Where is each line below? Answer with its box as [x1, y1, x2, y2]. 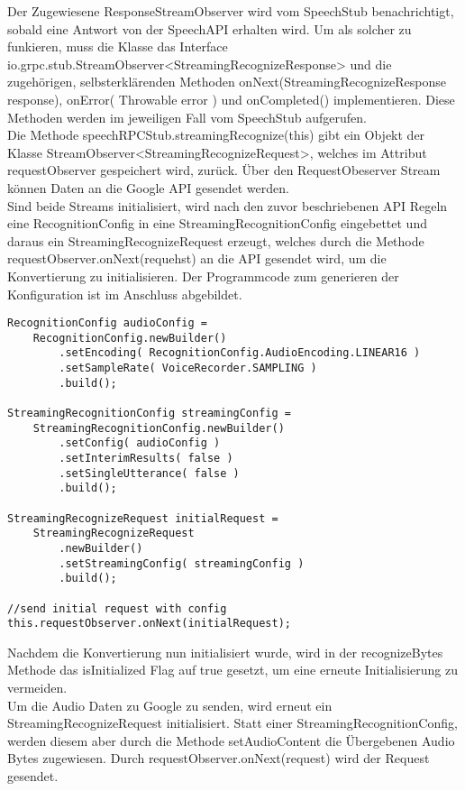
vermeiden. [7, 678, 68, 697]
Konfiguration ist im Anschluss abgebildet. [7, 284, 242, 303]
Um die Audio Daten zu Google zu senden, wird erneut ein [7, 695, 333, 714]
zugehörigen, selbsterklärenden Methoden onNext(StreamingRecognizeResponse [7, 72, 446, 91]
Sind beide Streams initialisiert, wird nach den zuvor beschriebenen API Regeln [7, 196, 448, 215]
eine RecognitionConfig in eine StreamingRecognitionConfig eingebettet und [7, 214, 427, 233]
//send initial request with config [7, 602, 227, 615]
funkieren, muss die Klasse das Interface [7, 37, 228, 56]
